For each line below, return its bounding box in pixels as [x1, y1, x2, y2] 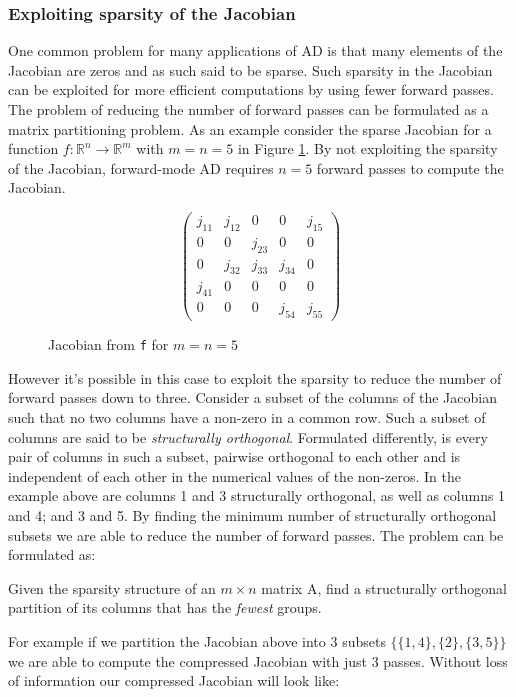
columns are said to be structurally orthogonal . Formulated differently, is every [8, 426, 488, 447]
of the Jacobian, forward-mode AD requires [8, 157, 274, 178]
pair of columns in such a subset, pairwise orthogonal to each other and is [8, 446, 461, 467]
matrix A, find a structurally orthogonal [261, 577, 508, 598]
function [8, 138, 59, 159]
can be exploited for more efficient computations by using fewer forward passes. [8, 79, 494, 100]
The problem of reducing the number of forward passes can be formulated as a [8, 99, 489, 119]
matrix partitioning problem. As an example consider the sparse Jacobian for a [8, 118, 492, 139]
